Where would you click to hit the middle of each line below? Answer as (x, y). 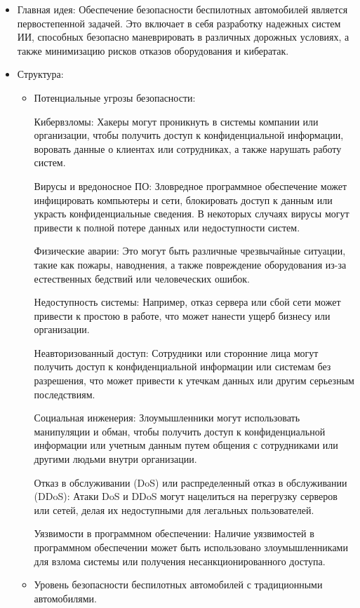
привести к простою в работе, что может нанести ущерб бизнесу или (182, 315)
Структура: (40, 74)
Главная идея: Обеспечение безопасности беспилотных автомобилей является (182, 9)
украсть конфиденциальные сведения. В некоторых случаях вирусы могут (192, 214)
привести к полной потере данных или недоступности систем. (167, 227)
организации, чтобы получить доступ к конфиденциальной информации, (189, 135)
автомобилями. (65, 598)
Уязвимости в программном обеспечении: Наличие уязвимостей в (174, 533)
